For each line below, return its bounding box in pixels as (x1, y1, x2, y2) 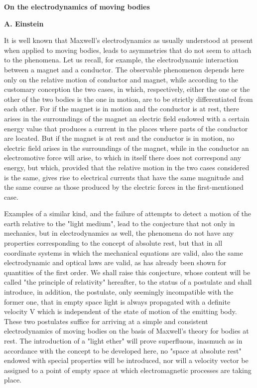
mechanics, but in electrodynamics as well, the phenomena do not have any (4, 228, 234, 238)
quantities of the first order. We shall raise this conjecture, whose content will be (4, 267, 251, 277)
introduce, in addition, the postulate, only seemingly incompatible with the (4, 287, 234, 297)
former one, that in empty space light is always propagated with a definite (4, 296, 231, 307)
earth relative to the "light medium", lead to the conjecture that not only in (4, 218, 235, 228)
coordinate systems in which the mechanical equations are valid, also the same (4, 247, 243, 258)
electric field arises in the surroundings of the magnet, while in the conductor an (4, 142, 249, 153)
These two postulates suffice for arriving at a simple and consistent (4, 316, 208, 326)
